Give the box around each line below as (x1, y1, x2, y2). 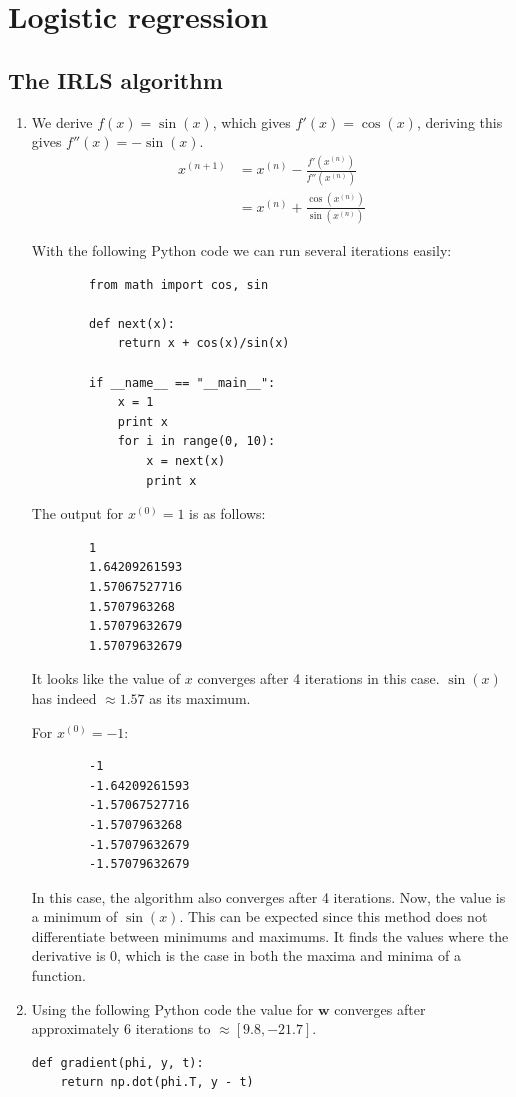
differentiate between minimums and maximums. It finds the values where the (31, 925, 509, 946)
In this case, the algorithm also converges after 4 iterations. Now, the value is (31, 886, 506, 907)
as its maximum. (149, 687, 251, 708)
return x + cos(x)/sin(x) (117, 336, 290, 351)
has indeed (31, 687, 97, 708)
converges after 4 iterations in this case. (197, 668, 440, 689)
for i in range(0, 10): (117, 434, 276, 449)
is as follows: (189, 503, 266, 524)
